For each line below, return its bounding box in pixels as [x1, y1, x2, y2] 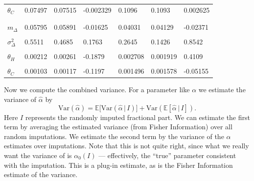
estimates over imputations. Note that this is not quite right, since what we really [4, 141, 249, 151]
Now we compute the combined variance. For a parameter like [4, 84, 190, 95]
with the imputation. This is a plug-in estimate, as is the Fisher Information [4, 160, 233, 170]
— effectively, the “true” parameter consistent [98, 150, 236, 161]
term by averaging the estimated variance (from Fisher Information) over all [4, 121, 232, 132]
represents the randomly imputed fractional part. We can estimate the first [25, 112, 250, 122]
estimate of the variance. [4, 169, 78, 180]
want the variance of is [4, 150, 72, 161]
